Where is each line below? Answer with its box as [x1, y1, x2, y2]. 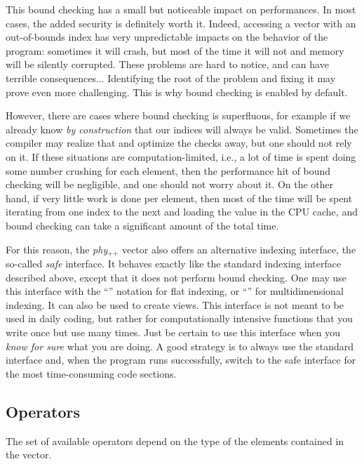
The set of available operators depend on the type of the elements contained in [6, 433, 344, 448]
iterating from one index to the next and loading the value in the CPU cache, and [6, 204, 358, 219]
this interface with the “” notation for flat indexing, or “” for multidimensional [6, 284, 344, 298]
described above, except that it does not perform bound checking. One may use [6, 270, 347, 284]
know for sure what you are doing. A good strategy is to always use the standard [6, 338, 354, 353]
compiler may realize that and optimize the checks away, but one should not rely [6, 135, 352, 150]
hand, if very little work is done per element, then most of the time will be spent [6, 190, 353, 205]
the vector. [6, 447, 52, 462]
